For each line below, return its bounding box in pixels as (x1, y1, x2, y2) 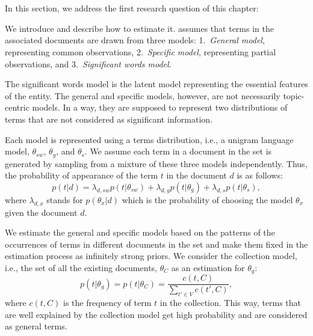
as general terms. (5, 320, 67, 332)
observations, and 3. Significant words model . (5, 57, 172, 70)
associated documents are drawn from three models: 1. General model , (5, 34, 265, 46)
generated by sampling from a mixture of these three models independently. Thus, (5, 157, 308, 170)
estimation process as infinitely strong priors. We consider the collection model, (5, 249, 297, 262)
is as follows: (237, 169, 283, 182)
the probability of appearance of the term (5, 169, 158, 182)
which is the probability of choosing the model (122, 193, 293, 206)
